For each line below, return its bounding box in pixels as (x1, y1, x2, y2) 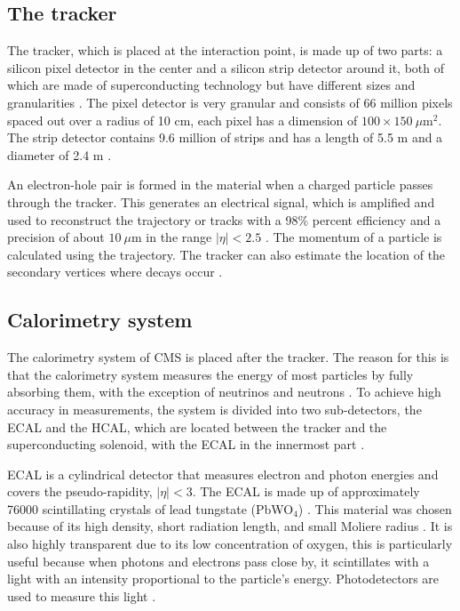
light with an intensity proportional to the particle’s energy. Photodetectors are (7, 569, 440, 588)
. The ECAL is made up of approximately (192, 482, 420, 501)
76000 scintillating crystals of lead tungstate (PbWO (7, 499, 294, 518)
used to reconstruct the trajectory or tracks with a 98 (7, 210, 298, 229)
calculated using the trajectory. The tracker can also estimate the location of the (7, 245, 446, 263)
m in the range (131, 228, 212, 246)
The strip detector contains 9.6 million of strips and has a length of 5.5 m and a (7, 128, 443, 147)
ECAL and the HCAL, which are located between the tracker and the (7, 417, 387, 436)
